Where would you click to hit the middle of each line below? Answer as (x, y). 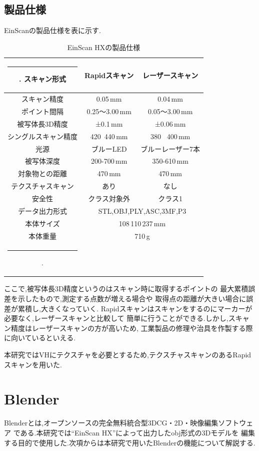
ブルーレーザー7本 (170, 148)
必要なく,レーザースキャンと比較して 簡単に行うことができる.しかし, (116, 318)
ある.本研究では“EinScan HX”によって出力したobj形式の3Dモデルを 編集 (137, 432)
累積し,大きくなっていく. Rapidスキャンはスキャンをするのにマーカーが (135, 308)
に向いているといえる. (40, 338)
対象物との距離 (42, 173)
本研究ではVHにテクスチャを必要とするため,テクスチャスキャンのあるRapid (128, 355)
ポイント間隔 (42, 111)
